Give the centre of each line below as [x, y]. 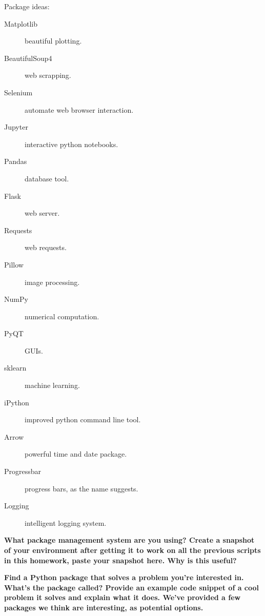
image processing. [52, 282]
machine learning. [52, 385]
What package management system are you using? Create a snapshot [129, 540]
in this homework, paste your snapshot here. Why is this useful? [120, 560]
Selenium [18, 92]
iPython [17, 402]
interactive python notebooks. [72, 144]
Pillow [14, 264]
